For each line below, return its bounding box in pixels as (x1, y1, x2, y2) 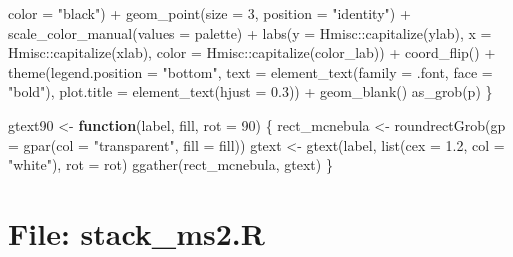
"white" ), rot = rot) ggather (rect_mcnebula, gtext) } (8, 154, 333, 175)
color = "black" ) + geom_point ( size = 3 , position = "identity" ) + (8, 3, 411, 23)
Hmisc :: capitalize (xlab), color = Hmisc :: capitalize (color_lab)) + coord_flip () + (8, 42, 496, 63)
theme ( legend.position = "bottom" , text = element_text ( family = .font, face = (8, 61, 493, 82)
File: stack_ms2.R (8, 212, 265, 253)
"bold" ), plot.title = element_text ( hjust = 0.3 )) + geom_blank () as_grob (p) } (8, 81, 493, 102)
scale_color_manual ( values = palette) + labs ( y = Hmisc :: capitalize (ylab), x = (8, 22, 492, 43)
